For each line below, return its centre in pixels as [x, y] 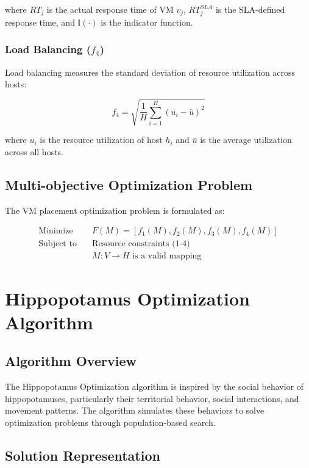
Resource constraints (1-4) [141, 244]
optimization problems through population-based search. [110, 422]
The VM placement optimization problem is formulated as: [115, 210]
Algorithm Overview [71, 361]
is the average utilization [246, 140]
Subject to [58, 244]
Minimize [56, 231]
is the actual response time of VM [110, 9]
